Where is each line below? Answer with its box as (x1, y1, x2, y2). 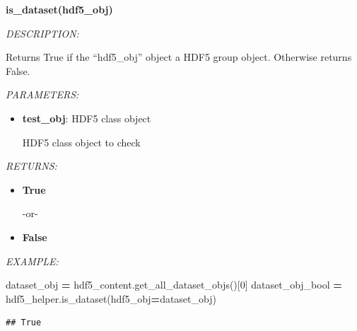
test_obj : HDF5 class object (22, 110, 151, 125)
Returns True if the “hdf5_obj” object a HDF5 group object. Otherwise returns (6, 50, 352, 64)
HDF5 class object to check (22, 134, 141, 149)
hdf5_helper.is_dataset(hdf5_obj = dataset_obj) (6, 291, 216, 306)
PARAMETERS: (6, 87, 79, 102)
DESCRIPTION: (6, 25, 79, 40)
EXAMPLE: (6, 253, 59, 268)
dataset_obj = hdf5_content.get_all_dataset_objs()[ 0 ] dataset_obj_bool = (6, 277, 342, 292)
